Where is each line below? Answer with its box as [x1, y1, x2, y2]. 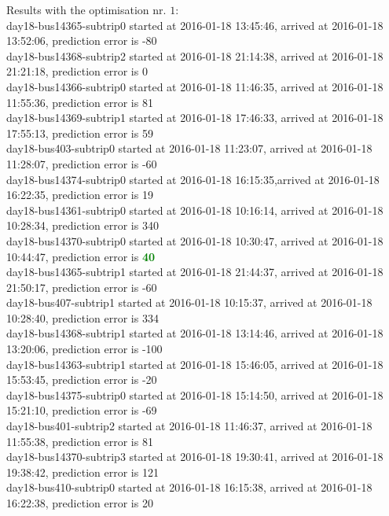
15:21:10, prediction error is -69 [6, 402, 157, 418]
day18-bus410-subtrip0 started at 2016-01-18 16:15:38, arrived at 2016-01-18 [6, 479, 372, 496]
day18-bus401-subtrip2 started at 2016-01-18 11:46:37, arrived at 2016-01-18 [6, 418, 372, 434]
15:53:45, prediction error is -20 [6, 371, 157, 388]
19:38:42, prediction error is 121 [6, 463, 159, 480]
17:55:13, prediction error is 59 [6, 124, 153, 141]
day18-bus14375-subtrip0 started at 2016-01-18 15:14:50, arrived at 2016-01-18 [6, 386, 383, 403]
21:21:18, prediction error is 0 [6, 63, 148, 79]
